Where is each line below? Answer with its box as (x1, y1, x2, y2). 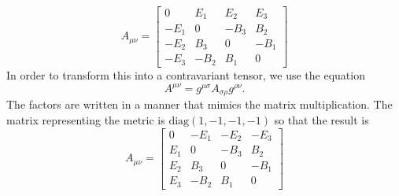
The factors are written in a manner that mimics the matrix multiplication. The (6, 96, 393, 113)
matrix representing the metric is (6, 112, 165, 128)
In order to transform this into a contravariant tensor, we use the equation (6, 66, 365, 83)
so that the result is (274, 112, 369, 128)
